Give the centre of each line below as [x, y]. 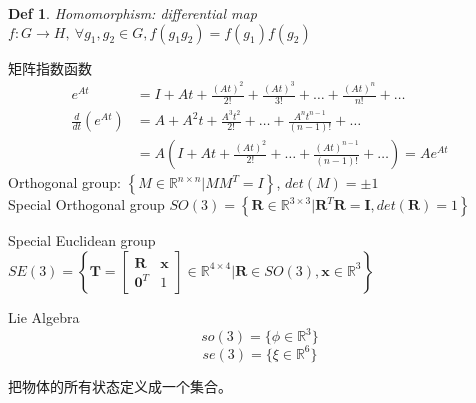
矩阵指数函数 [50, 67]
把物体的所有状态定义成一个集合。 [120, 385]
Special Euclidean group [82, 240]
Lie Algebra [44, 316]
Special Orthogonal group [86, 204]
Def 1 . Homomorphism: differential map [132, 13]
